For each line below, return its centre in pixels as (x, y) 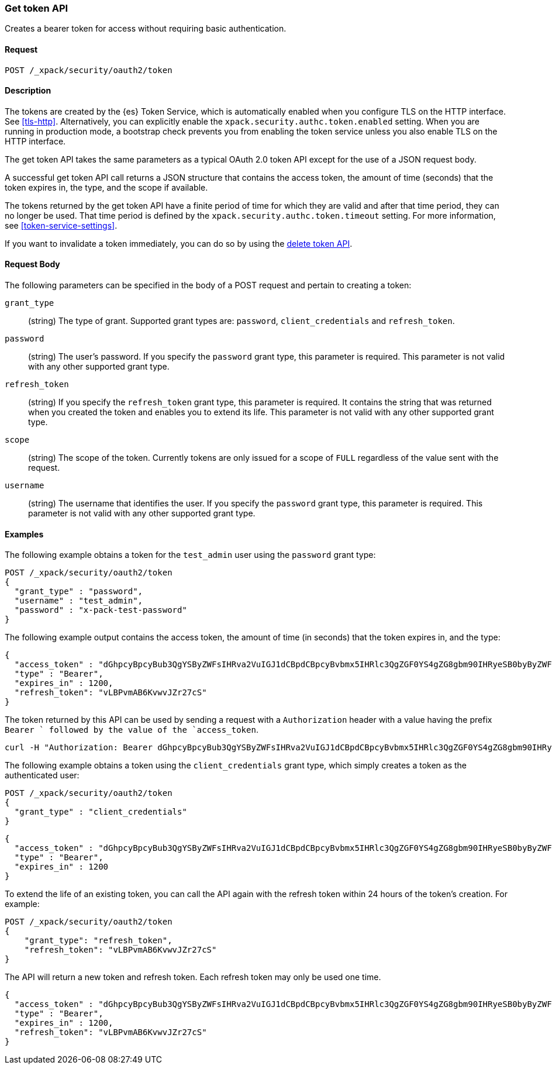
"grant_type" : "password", (79, 592)
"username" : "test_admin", (79, 601)
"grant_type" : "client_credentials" (101, 812)
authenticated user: (42, 775)
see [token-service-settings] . (61, 225)
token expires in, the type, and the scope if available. (106, 187)
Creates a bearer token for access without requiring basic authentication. (146, 29)
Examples (24, 534)
